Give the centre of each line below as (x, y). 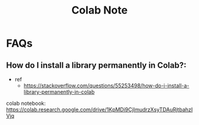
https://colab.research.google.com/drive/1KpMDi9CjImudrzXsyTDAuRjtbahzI (99, 109)
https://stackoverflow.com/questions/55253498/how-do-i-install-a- (106, 85)
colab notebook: (26, 103)
